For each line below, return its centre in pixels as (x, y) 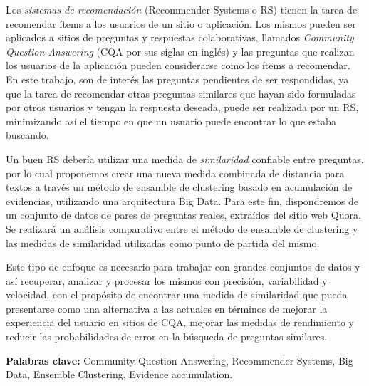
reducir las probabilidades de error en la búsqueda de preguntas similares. (167, 337)
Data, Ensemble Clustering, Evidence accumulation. (119, 374)
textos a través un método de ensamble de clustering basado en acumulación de (179, 187)
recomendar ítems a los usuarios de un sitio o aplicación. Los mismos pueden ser (181, 23)
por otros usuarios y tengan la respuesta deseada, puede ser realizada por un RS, (182, 107)
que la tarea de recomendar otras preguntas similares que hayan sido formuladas (181, 93)
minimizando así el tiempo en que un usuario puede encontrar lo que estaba (171, 121)
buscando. (27, 135)
